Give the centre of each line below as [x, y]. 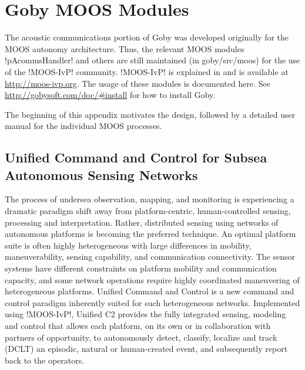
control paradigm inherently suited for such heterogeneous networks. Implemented [152, 302]
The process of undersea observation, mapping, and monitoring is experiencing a [150, 199]
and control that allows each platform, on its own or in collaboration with [138, 325]
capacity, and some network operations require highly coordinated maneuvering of [152, 279]
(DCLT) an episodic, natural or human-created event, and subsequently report [146, 349]
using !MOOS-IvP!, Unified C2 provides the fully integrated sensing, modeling [145, 314]
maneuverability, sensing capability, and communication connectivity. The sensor [150, 257]
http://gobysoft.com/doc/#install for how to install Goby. [110, 95]
